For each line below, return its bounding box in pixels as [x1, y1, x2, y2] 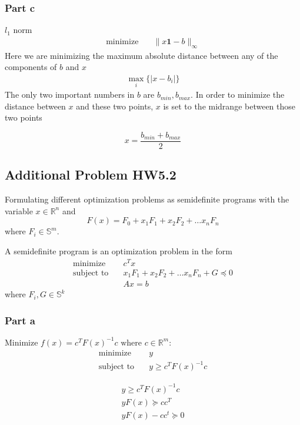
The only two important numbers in [5, 88, 135, 101]
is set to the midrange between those [163, 99, 296, 112]
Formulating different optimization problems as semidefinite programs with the [5, 193, 289, 205]
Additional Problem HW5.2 [5, 165, 176, 184]
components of [5, 61, 57, 73]
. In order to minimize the [191, 88, 285, 101]
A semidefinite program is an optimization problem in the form [5, 244, 232, 257]
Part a [5, 313, 35, 327]
